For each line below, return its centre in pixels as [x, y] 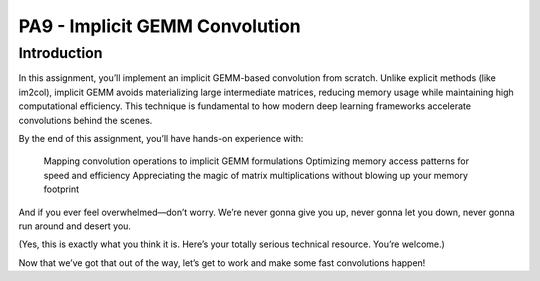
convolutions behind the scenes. [85, 120]
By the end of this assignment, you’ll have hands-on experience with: [161, 138]
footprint [61, 189]
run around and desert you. [75, 226]
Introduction [60, 53]
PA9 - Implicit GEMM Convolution [160, 26]
